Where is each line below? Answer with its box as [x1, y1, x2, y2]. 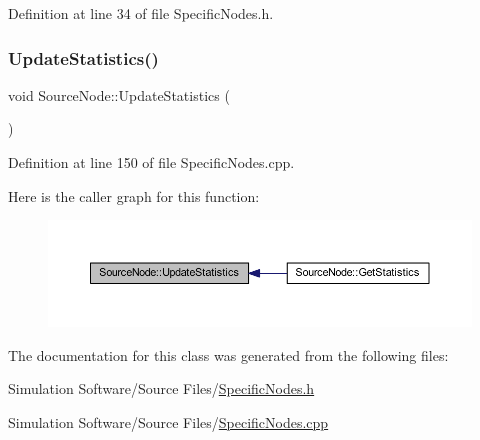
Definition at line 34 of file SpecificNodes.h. [8, 3, 274, 23]
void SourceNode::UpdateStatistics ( [8, 84, 230, 105]
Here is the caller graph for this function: [8, 185, 260, 206]
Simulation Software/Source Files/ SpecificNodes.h [8, 378, 315, 399]
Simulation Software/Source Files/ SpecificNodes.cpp [8, 411, 329, 432]
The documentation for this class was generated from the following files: [8, 344, 449, 365]
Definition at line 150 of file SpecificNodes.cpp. [8, 152, 295, 172]
